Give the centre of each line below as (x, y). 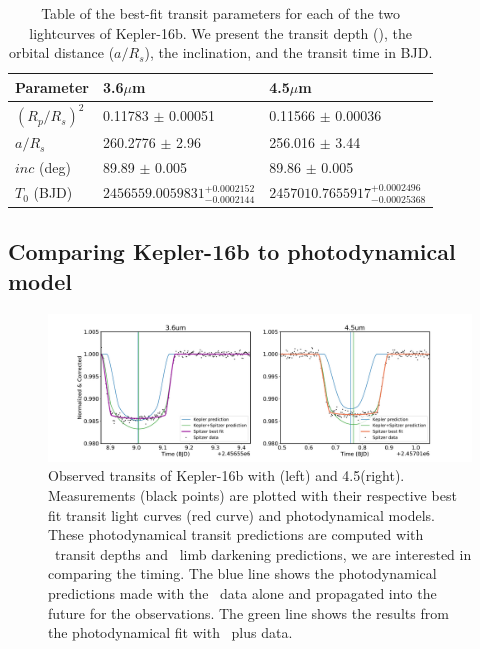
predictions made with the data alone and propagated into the (242, 592)
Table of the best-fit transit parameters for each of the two (221, 13)
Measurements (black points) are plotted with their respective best (252, 495)
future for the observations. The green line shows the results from (248, 612)
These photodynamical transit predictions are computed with (236, 534)
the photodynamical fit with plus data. (170, 632)
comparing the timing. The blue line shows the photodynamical (242, 573)
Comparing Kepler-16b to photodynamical (232, 251)
